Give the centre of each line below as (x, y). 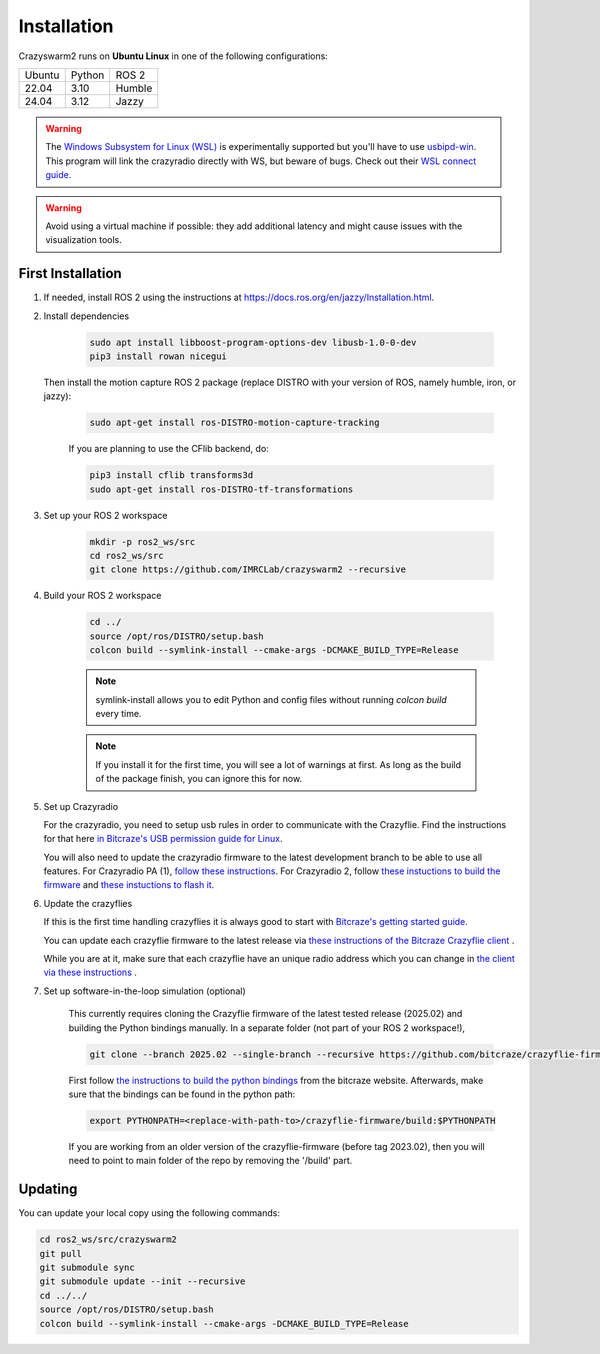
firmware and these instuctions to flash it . (129, 885)
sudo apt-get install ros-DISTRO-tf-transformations (221, 489)
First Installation (70, 273)
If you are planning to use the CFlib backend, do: (168, 449)
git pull (61, 1253)
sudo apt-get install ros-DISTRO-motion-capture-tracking (234, 423)
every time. (118, 713)
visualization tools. (83, 240)
